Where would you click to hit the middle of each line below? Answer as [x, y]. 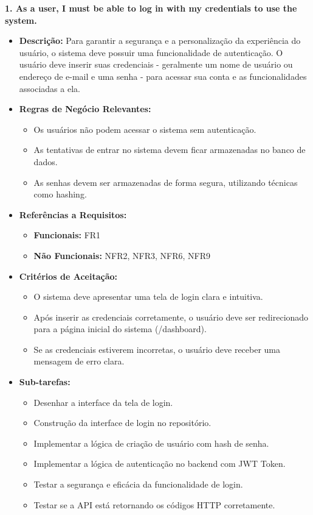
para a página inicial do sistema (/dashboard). [120, 329]
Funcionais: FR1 [67, 235]
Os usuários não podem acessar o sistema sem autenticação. [145, 129]
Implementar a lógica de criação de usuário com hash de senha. [151, 443]
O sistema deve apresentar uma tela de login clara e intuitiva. [148, 297]
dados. [46, 161]
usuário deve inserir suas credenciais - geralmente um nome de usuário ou [156, 64]
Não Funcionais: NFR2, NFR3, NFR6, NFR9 [122, 255]
